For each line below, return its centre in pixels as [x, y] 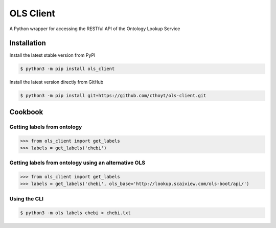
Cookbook [26, 112]
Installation [28, 43]
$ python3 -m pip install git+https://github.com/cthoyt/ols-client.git [113, 96]
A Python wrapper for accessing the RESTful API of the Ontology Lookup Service [95, 29]
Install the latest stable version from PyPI [52, 55]
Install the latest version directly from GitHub [56, 82]
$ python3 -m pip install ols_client [67, 69]
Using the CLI [26, 198]
